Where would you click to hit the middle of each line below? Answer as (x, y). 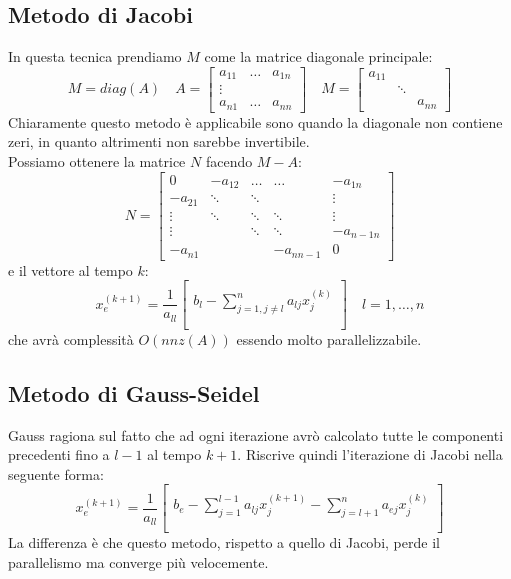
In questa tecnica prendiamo (95, 56)
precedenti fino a (59, 454)
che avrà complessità (71, 338)
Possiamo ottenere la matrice (97, 160)
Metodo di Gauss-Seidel (134, 392)
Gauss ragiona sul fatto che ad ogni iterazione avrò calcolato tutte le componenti (256, 434)
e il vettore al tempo (70, 269)
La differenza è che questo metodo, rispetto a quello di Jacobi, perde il (224, 542)
